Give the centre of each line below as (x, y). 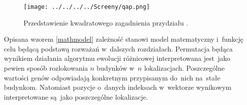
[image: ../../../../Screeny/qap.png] (87, 7)
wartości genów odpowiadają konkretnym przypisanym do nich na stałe (112, 77)
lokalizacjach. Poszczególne (185, 68)
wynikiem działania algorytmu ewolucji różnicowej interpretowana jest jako (117, 58)
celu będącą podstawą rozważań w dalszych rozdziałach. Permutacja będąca (118, 48)
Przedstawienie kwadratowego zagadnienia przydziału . (106, 22)
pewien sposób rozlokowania (46, 68)
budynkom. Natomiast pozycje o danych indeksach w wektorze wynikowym (118, 87)
